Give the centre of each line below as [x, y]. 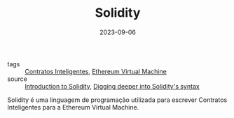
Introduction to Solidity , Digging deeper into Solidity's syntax [112, 86]
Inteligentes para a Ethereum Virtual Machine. [73, 107]
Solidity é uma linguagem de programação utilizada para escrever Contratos [117, 100]
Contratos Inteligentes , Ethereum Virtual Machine [96, 71]
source [18, 79]
